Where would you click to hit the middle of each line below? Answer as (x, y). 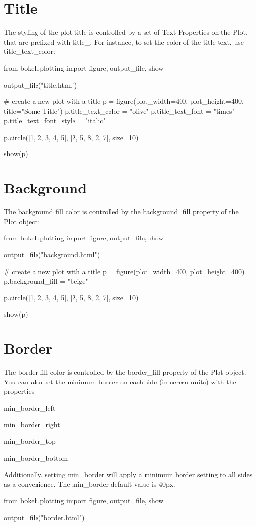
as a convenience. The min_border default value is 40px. (90, 484)
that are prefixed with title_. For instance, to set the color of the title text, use (124, 41)
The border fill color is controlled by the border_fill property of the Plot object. (125, 372)
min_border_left (30, 407)
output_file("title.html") (41, 84)
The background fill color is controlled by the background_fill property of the (121, 212)
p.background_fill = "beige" (46, 281)
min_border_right (32, 424)
